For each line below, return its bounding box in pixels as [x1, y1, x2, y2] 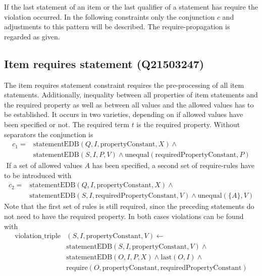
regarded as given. [4, 31, 60, 41]
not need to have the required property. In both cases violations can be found [4, 211, 244, 222]
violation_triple [15, 233, 61, 240]
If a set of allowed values [6, 160, 82, 171]
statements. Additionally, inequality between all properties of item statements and [4, 89, 258, 100]
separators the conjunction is [4, 129, 93, 139]
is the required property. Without [136, 119, 240, 129]
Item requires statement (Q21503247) [4, 56, 204, 71]
